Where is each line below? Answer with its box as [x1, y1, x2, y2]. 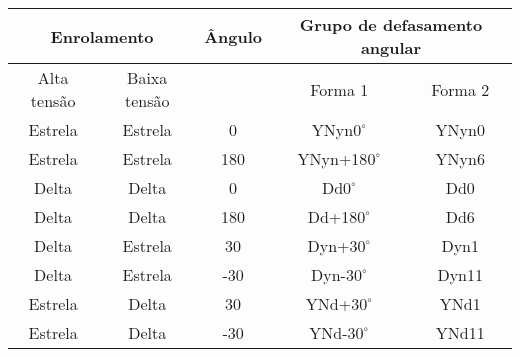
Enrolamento [50, 24, 154, 48]
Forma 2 [431, 77, 490, 101]
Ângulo [204, 24, 263, 48]
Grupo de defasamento [299, 13, 483, 36]
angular [360, 36, 422, 59]
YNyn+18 [297, 147, 368, 170]
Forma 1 [310, 77, 369, 101]
